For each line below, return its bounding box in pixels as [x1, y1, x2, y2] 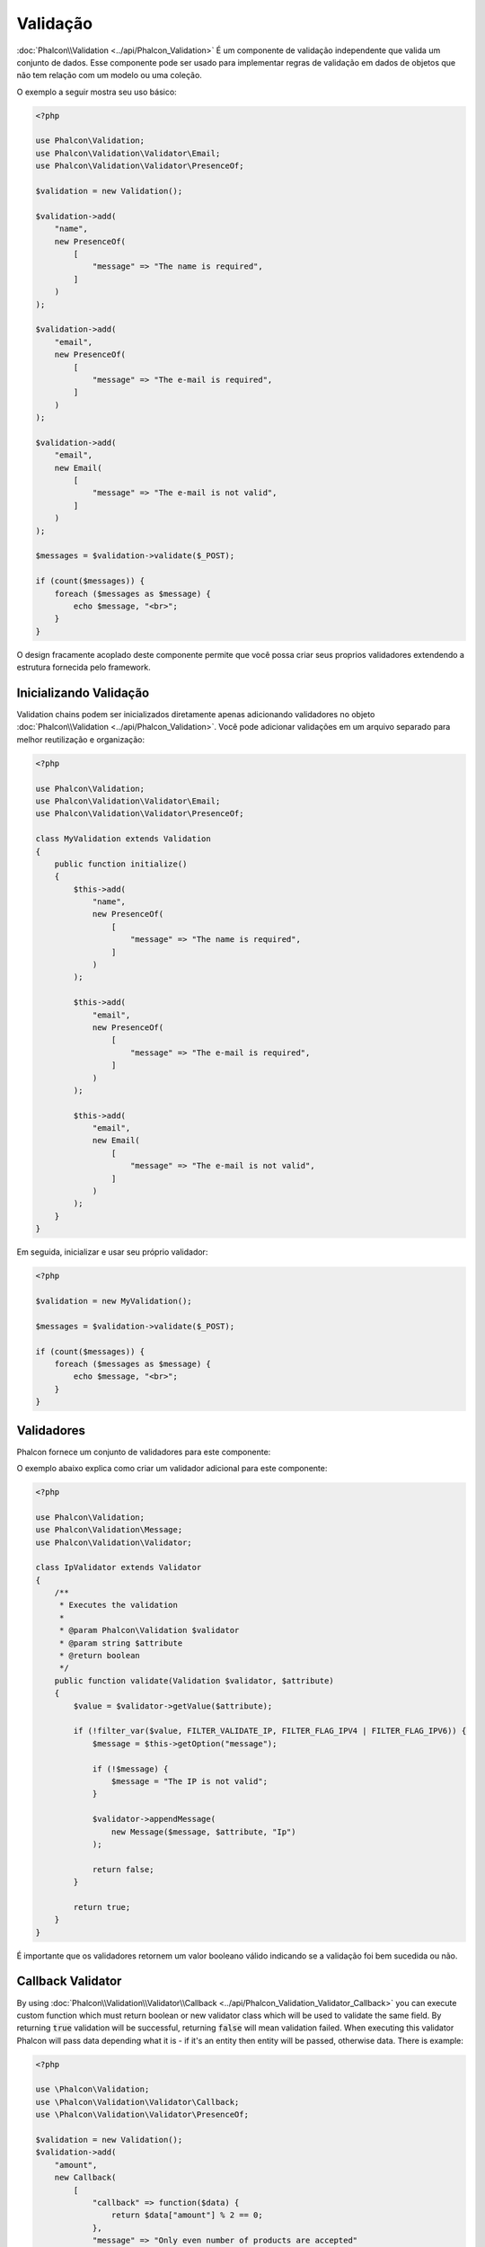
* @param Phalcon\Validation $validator [58, 1625, 240, 1636]
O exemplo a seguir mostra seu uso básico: [16, 86, 177, 97]
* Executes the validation [58, 1600, 179, 1611]
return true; [73, 1902, 131, 1912]
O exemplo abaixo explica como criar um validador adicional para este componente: [16, 1462, 328, 1473]
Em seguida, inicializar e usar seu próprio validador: [16, 1247, 208, 1257]
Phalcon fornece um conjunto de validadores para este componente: [16, 1446, 271, 1457]
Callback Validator [16, 1974, 122, 1989]
